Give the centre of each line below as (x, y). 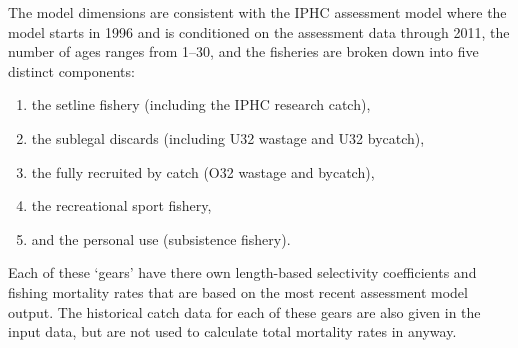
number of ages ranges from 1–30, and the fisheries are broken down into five (243, 51)
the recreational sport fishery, (121, 205)
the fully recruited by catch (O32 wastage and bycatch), (203, 171)
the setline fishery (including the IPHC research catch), (201, 104)
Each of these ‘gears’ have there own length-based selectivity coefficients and (242, 272)
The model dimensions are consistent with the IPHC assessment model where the (257, 12)
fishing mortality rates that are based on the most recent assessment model (238, 291)
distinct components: (71, 70)
